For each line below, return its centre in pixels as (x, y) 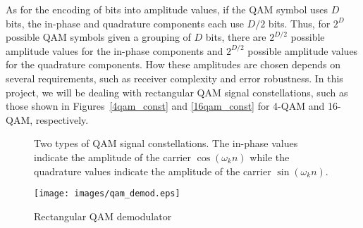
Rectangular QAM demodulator (103, 216)
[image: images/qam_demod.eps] (107, 194)
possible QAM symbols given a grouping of (98, 37)
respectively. (62, 119)
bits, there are (236, 37)
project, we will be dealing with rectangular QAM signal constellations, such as (177, 92)
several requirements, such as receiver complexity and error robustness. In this (174, 78)
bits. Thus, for (299, 23)
